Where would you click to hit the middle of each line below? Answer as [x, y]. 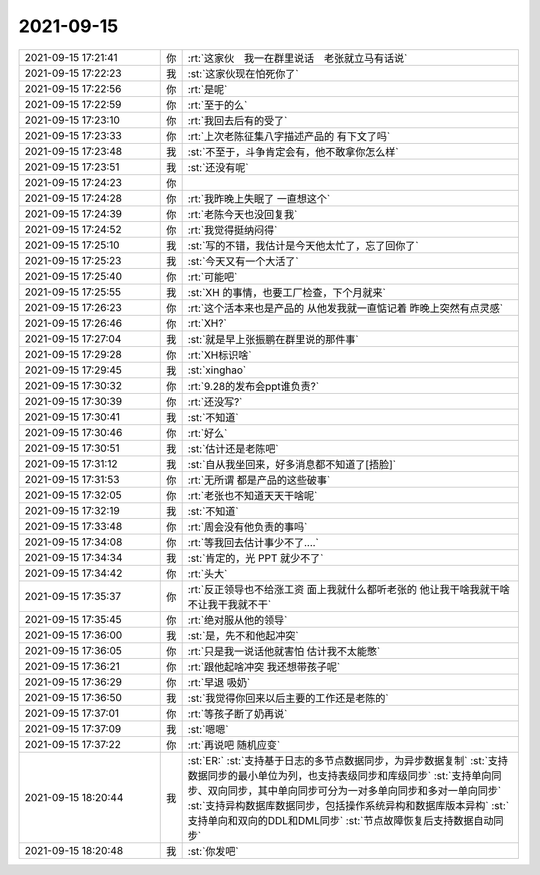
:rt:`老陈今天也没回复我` [242, 214]
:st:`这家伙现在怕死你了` [243, 73]
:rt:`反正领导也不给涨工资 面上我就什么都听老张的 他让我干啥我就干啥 [348, 589]
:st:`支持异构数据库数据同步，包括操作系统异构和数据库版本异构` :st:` [348, 805]
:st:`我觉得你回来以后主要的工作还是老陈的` [288, 698]
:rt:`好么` [207, 433]
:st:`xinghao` [217, 370]
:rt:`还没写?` [215, 402]
